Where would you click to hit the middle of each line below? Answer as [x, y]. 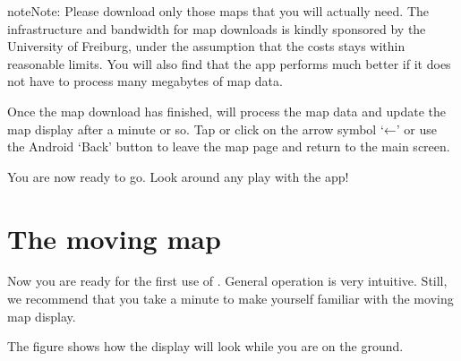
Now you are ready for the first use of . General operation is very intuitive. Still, [227, 281]
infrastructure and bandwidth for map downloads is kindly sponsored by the [217, 28]
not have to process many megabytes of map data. [145, 81]
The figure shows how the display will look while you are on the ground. [205, 346]
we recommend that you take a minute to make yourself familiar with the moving [230, 299]
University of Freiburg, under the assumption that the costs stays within [206, 46]
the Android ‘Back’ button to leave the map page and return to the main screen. [229, 146]
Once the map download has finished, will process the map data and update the [226, 111]
